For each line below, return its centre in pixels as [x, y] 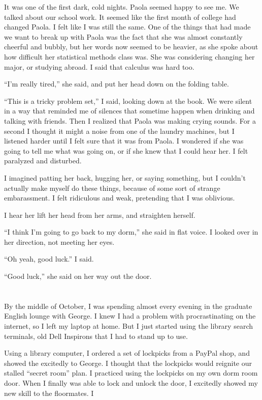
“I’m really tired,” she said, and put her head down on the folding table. [117, 84]
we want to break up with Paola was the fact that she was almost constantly [123, 36]
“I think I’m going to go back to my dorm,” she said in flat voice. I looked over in [131, 232]
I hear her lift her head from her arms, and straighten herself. [100, 215]
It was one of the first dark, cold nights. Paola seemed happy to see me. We [122, 7]
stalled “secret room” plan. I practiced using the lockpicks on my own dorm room [131, 373]
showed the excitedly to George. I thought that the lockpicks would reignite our [128, 363]
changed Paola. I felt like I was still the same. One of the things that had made [127, 27]
